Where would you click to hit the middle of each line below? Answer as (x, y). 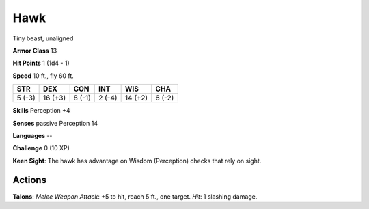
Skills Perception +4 (42, 111)
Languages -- (32, 135)
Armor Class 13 (35, 51)
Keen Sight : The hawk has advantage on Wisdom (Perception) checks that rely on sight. (137, 161)
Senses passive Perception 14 (55, 123)
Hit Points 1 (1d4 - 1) (41, 63)
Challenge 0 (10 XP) (41, 148)
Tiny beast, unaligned (43, 38)
